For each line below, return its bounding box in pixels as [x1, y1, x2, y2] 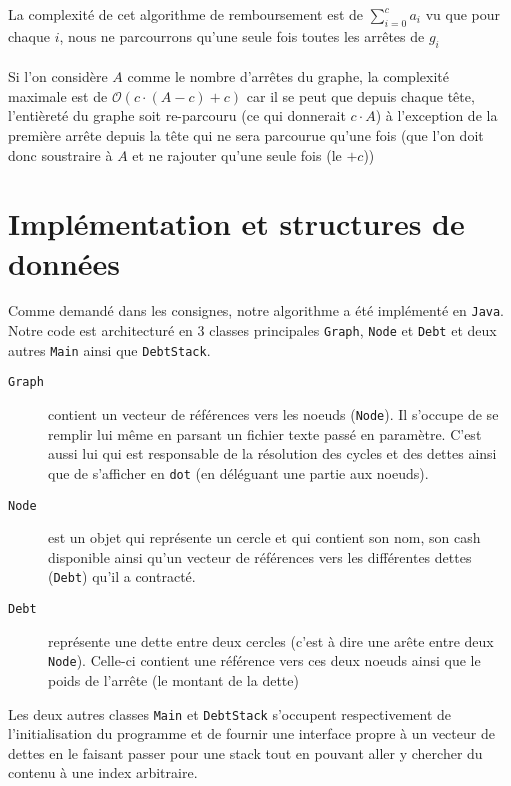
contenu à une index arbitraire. [8, 762, 198, 783]
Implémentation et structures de [8, 203, 465, 244]
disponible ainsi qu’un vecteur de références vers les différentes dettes [48, 546, 472, 567]
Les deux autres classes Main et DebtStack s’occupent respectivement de [8, 703, 452, 724]
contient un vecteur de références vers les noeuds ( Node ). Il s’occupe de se [48, 404, 499, 425]
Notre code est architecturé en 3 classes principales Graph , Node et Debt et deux [8, 320, 497, 341]
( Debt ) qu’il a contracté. [48, 566, 196, 587]
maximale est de [8, 85, 108, 106]
